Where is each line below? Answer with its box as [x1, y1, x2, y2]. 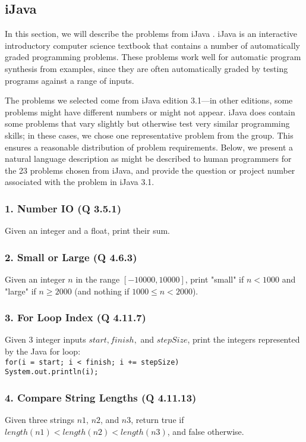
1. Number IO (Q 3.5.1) [5, 200, 122, 215]
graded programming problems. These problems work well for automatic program [5, 51, 301, 63]
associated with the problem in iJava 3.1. [5, 175, 154, 188]
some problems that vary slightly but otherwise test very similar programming [5, 117, 290, 130]
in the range [75, 272, 120, 285]
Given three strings [5, 413, 74, 426]
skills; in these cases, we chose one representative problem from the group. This [5, 128, 294, 141]
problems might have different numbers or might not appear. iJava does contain [5, 105, 295, 118]
